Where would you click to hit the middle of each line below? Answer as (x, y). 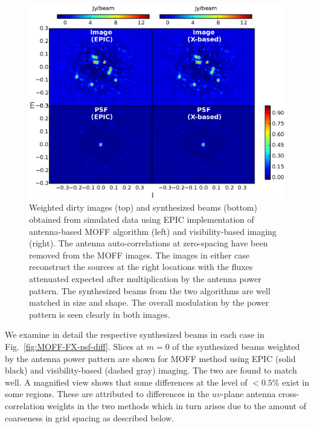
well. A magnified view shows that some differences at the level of (126, 382)
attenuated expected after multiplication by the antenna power (145, 279)
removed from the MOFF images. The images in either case (139, 255)
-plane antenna (248, 394)
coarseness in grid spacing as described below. (90, 417)
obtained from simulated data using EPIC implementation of (142, 219)
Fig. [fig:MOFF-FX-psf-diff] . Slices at (75, 347)
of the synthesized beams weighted (236, 347)
